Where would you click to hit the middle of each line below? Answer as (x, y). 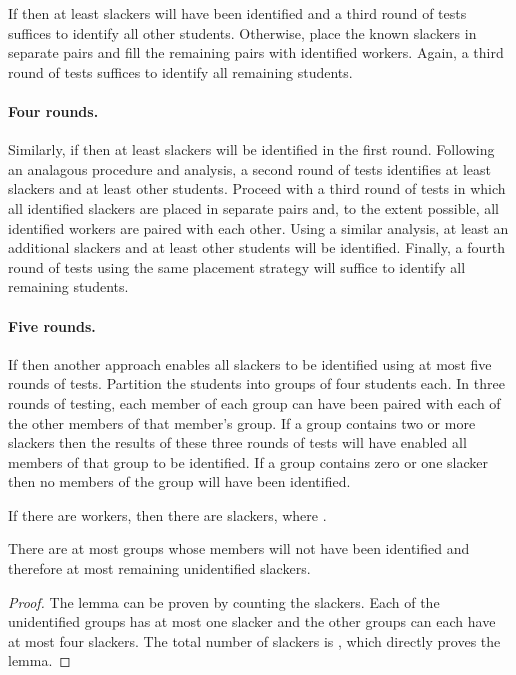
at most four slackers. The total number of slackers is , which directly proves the (254, 640)
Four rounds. (53, 110)
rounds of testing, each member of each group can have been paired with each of (254, 402)
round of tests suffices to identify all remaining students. (180, 71)
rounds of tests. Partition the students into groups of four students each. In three (256, 383)
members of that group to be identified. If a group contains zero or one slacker (248, 461)
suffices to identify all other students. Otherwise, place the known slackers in (242, 32)
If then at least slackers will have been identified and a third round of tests (237, 13)
